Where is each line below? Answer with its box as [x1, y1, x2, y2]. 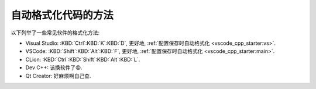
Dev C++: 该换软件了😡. [25, 64, 83, 71]
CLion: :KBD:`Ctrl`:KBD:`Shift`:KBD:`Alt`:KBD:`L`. [25, 56, 140, 63]
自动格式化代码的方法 [11, 9, 114, 22]
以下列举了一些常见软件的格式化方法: [11, 29, 100, 36]
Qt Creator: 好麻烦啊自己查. [25, 72, 91, 79]
